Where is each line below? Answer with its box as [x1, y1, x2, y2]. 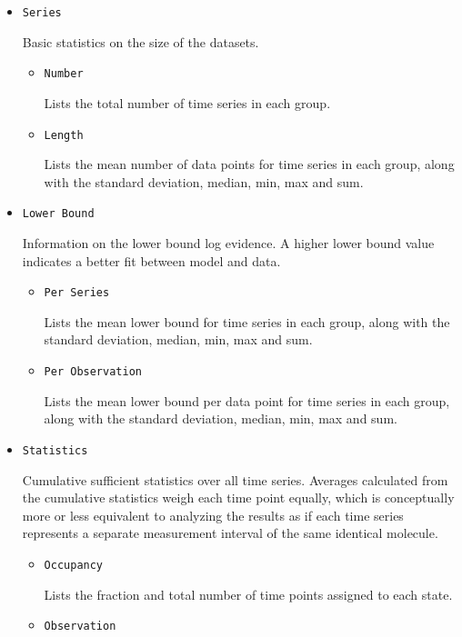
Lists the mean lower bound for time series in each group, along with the [44, 312, 450, 331]
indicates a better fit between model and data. [22, 251, 281, 270]
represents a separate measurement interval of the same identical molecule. [22, 523, 438, 542]
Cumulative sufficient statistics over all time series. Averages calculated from [22, 470, 448, 489]
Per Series [44, 286, 110, 300]
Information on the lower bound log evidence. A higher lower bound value [22, 234, 435, 252]
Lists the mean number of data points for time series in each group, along [44, 154, 455, 174]
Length [44, 128, 84, 142]
